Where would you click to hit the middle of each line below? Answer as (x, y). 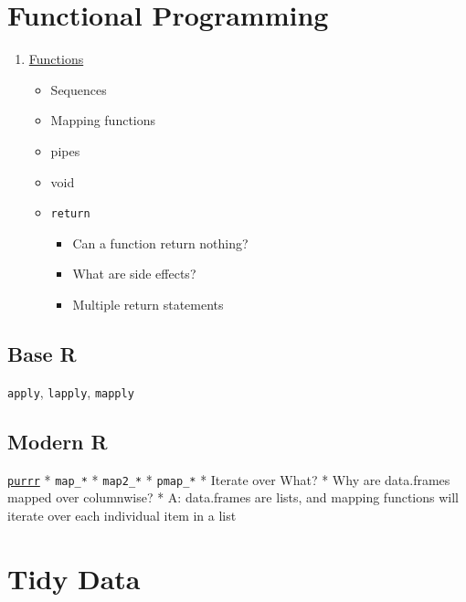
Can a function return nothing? (160, 243)
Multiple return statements (148, 304)
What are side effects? (134, 274)
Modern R (58, 441)
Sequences (79, 89)
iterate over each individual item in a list (122, 515)
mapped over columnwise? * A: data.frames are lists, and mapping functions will (233, 497)
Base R (42, 353)
